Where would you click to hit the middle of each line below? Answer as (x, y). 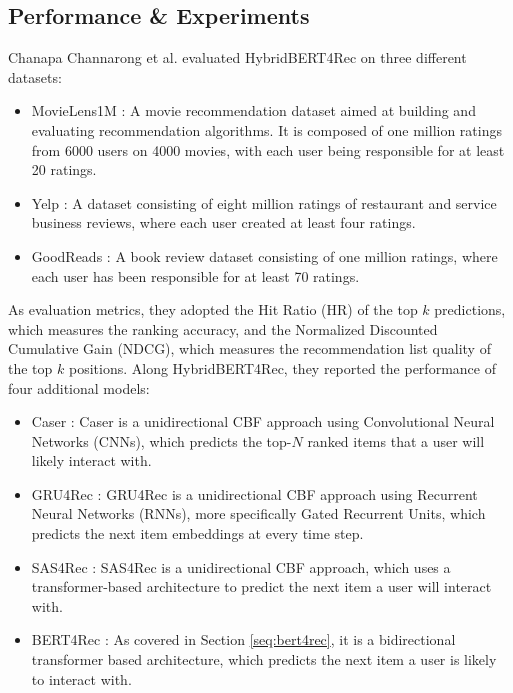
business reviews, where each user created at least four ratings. (223, 222)
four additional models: (79, 387)
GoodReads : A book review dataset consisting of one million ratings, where (264, 255)
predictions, (470, 309)
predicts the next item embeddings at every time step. (197, 533)
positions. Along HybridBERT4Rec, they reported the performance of (282, 367)
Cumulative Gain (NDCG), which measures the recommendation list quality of (249, 348)
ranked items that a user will (396, 440)
